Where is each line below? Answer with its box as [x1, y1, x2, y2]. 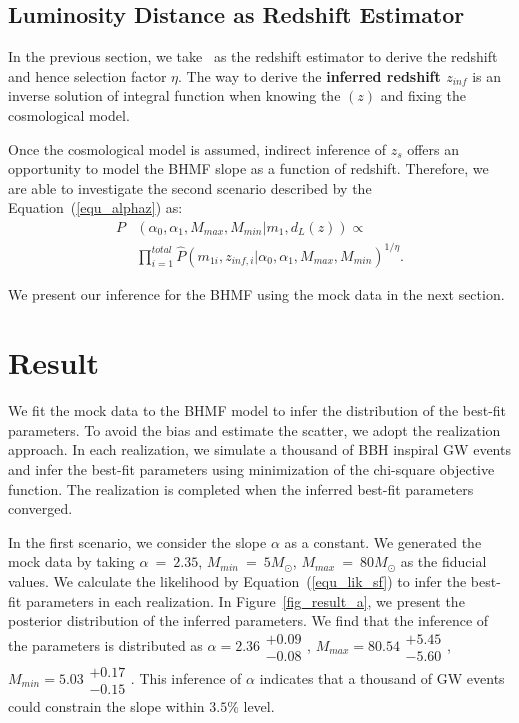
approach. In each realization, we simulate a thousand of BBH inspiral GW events [8, 439, 511, 460]
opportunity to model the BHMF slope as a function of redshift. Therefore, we [8, 158, 489, 179]
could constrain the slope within [8, 695, 205, 716]
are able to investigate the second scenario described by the [8, 177, 372, 198]
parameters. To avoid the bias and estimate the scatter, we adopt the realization [8, 419, 501, 440]
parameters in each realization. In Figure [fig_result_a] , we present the [25, 590, 465, 611]
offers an [407, 138, 460, 159]
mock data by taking [8, 551, 135, 572]
